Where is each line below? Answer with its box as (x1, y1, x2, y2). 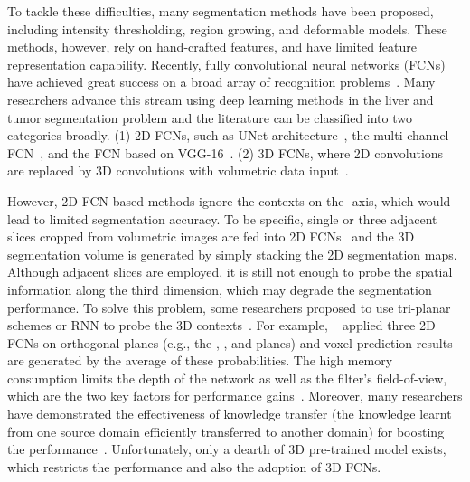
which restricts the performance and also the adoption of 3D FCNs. (7, 457, 381, 476)
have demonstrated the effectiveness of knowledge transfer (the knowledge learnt (7, 404, 452, 423)
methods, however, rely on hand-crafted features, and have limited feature (7, 37, 418, 56)
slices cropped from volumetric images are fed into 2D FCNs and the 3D (7, 227, 415, 246)
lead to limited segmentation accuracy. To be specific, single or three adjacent (7, 209, 437, 228)
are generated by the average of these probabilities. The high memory (7, 351, 393, 370)
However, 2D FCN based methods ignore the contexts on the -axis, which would (7, 191, 451, 210)
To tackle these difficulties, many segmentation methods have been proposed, (7, 2, 434, 20)
